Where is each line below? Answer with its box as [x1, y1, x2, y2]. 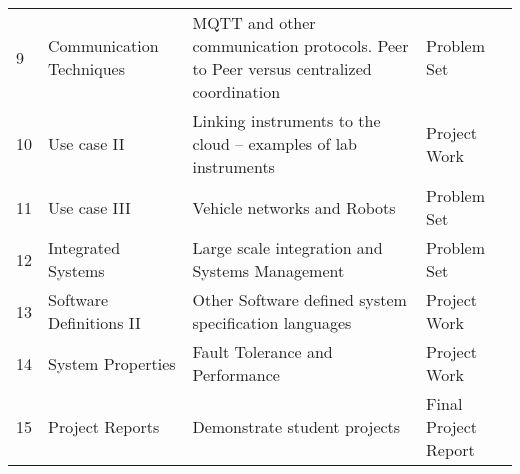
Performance [192, 363, 280, 386]
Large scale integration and [192, 236, 383, 259]
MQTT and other [192, 11, 316, 34]
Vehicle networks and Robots [192, 195, 396, 219]
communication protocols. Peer [192, 34, 409, 57]
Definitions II [48, 311, 141, 334]
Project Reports [48, 415, 160, 438]
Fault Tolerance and [192, 340, 333, 363]
